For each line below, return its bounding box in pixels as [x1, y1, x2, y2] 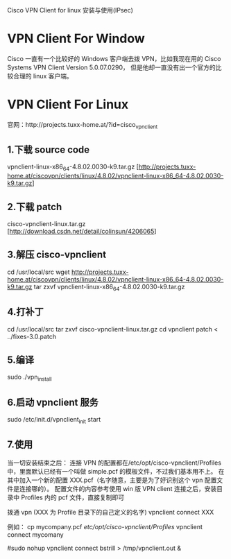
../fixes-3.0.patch [7, 332, 57, 341]
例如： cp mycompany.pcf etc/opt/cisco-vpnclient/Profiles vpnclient [7, 522, 203, 531]
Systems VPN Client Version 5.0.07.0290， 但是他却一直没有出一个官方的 [7, 63, 216, 71]
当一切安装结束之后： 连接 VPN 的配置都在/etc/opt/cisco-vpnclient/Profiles [7, 458, 222, 467]
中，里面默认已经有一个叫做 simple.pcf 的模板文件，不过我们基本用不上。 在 [7, 467, 225, 475]
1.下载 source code [7, 144, 90, 156]
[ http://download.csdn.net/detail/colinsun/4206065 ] [7, 227, 157, 236]
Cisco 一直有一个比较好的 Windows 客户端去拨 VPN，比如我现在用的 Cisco [7, 54, 221, 62]
